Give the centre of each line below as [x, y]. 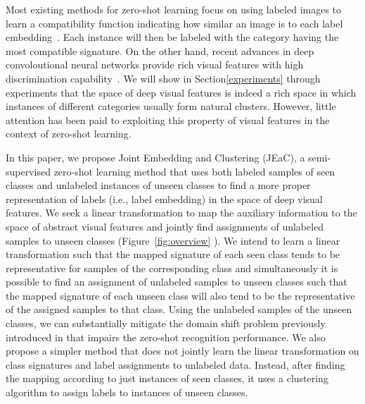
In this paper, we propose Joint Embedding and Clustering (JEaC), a [155, 157]
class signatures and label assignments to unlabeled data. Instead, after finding [175, 364]
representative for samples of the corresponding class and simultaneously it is [172, 268]
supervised [28, 171]
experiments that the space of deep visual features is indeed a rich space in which [181, 92]
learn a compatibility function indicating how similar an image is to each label [174, 23]
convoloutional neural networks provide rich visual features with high [155, 65]
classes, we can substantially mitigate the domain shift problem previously [166, 323]
